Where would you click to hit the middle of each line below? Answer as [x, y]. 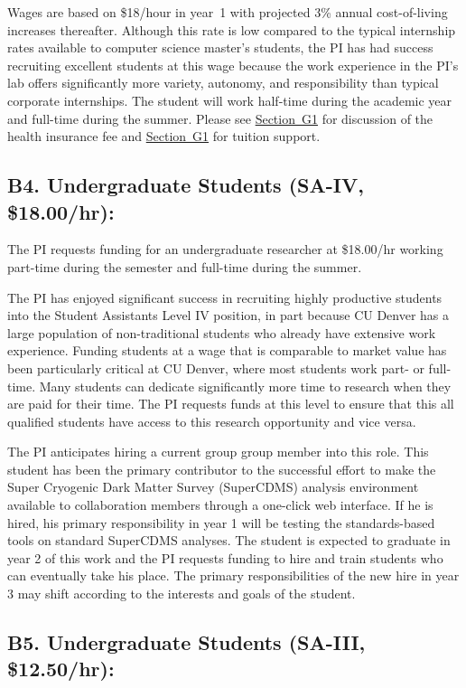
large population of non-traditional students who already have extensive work [222, 332]
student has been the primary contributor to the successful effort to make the [222, 469]
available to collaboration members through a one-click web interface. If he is [220, 505]
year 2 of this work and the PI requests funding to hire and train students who [225, 557]
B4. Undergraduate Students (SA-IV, [186, 185]
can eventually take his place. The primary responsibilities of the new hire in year [233, 575]
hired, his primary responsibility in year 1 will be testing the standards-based [221, 522]
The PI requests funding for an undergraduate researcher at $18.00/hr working [225, 249]
